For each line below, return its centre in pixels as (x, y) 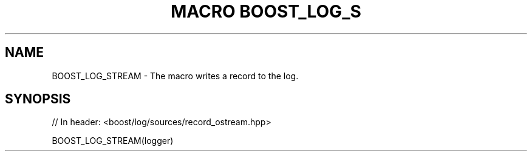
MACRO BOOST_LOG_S (266, 11)
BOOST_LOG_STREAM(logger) (113, 141)
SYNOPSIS (38, 99)
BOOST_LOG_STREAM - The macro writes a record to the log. (175, 76)
